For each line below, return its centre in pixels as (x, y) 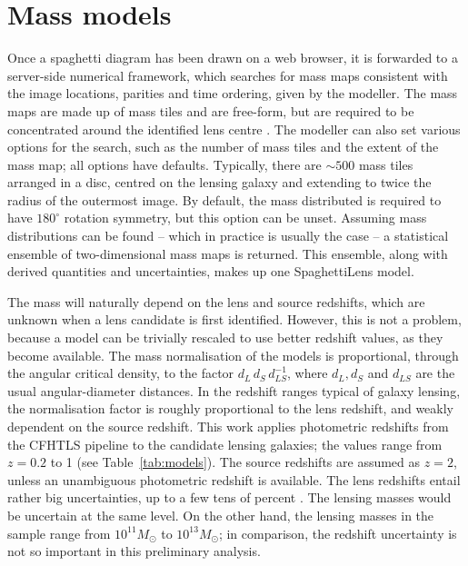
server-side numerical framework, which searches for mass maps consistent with (228, 75)
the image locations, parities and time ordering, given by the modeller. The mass (233, 93)
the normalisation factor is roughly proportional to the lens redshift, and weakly (230, 408)
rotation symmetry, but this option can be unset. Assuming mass (245, 218)
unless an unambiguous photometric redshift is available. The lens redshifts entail (234, 479)
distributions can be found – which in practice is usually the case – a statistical (228, 236)
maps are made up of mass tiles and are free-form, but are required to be (211, 110)
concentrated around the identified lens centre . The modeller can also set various (234, 129)
